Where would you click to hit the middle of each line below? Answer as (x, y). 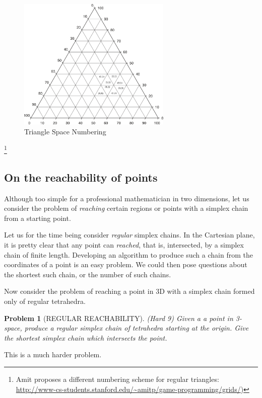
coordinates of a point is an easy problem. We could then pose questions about (126, 264)
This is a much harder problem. (53, 354)
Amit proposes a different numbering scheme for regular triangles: (117, 379)
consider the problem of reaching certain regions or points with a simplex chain (126, 208)
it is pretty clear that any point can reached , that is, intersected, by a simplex (124, 245)
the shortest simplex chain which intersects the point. (86, 337)
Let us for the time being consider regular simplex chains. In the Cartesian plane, (129, 235)
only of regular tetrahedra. (45, 301)
